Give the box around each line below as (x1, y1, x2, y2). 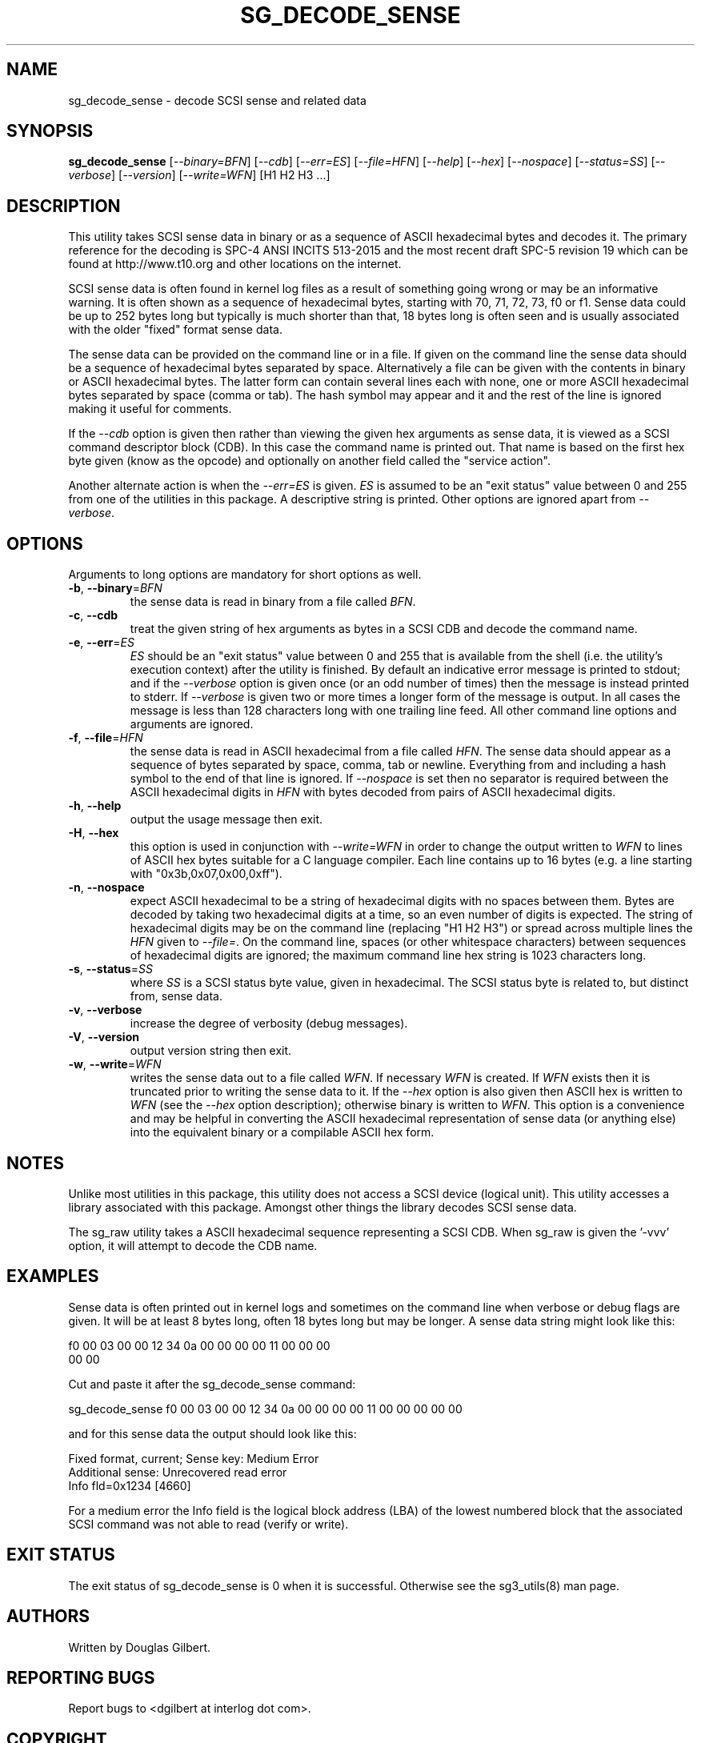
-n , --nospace (68, 880, 145, 895)
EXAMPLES (6, 1266, 99, 1287)
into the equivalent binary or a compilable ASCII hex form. (130, 1125, 435, 1140)
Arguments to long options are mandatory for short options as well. (68, 567, 422, 582)
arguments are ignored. (130, 717, 254, 731)
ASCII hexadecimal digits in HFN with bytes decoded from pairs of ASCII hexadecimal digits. (130, 785, 616, 799)
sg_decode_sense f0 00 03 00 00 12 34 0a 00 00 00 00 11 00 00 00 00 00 (68, 1401, 463, 1416)
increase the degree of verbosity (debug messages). (130, 1016, 408, 1031)
